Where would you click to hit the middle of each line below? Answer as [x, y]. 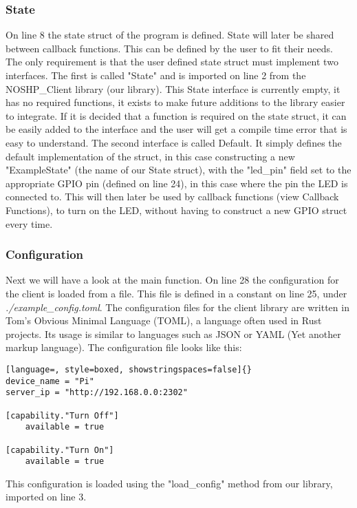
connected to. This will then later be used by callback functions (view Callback [172, 197]
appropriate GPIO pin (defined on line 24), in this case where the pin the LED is [177, 183]
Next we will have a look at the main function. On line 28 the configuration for [172, 280]
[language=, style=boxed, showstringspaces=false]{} [129, 369]
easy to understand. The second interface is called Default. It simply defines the [174, 142]
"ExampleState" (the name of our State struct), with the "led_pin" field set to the [178, 170]
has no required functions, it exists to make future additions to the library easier [175, 102]
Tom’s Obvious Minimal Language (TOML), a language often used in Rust [164, 320]
